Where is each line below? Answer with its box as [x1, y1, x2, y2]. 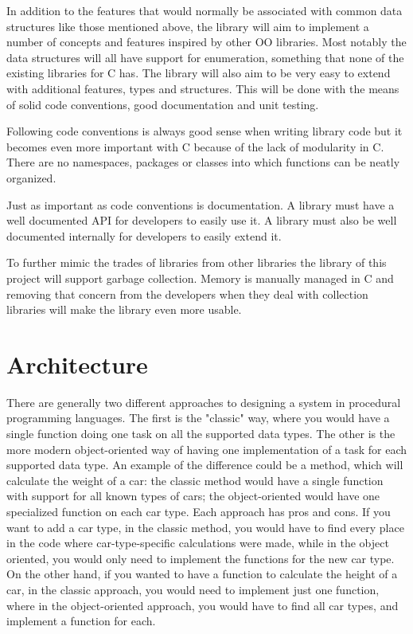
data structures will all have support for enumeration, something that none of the [6, 49, 404, 65]
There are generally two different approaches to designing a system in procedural [6, 393, 401, 410]
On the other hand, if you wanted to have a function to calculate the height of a [6, 566, 398, 582]
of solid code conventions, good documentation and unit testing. [6, 96, 319, 112]
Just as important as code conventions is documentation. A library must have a [6, 196, 395, 213]
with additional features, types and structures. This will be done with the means [6, 80, 399, 96]
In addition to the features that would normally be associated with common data [6, 2, 403, 18]
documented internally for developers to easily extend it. [6, 227, 282, 244]
